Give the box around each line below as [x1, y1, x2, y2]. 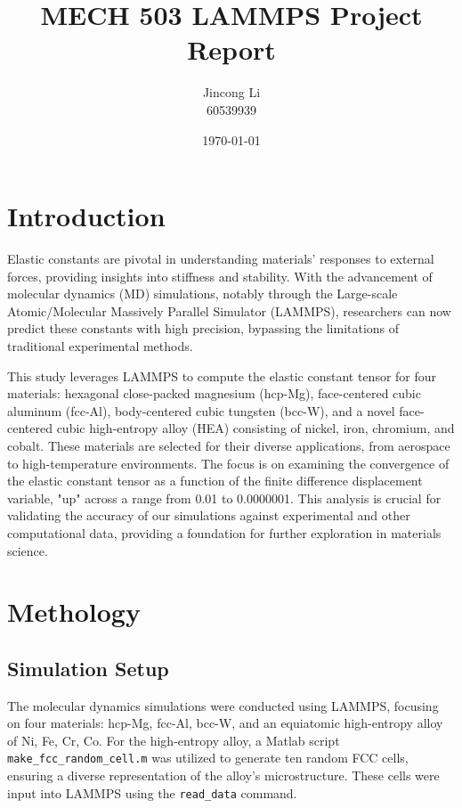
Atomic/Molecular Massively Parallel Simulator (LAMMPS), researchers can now [7, 301, 451, 320]
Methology [7, 593, 141, 630]
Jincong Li [202, 83, 261, 102]
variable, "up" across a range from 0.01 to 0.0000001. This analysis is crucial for [7, 488, 442, 507]
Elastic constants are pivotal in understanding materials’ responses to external [7, 249, 434, 268]
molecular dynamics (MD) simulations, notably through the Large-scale [7, 284, 398, 303]
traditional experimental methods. [7, 337, 193, 355]
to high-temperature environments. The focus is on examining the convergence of [7, 453, 450, 472]
